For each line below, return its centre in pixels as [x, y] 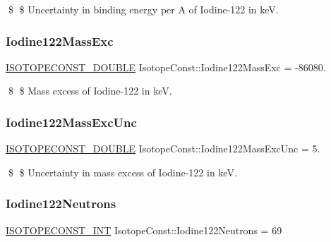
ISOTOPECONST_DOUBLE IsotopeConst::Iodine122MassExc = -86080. [166, 67]
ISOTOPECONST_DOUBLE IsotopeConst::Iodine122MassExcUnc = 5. [163, 149]
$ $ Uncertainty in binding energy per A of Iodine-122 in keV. [143, 9]
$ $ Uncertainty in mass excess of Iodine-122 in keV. [122, 172]
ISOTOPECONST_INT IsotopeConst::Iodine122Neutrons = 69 [144, 230]
